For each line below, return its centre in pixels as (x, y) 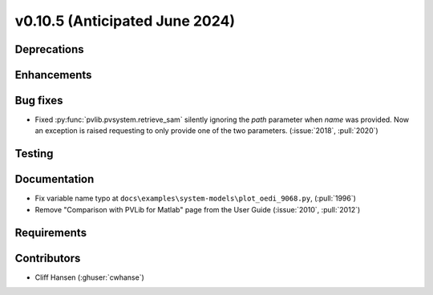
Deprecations (49, 49)
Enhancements (53, 75)
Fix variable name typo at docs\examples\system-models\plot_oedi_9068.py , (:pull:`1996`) (196, 198)
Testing (34, 154)
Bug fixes (39, 101)
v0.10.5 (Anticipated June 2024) (125, 21)
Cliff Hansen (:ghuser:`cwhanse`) (89, 277)
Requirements (51, 232)
